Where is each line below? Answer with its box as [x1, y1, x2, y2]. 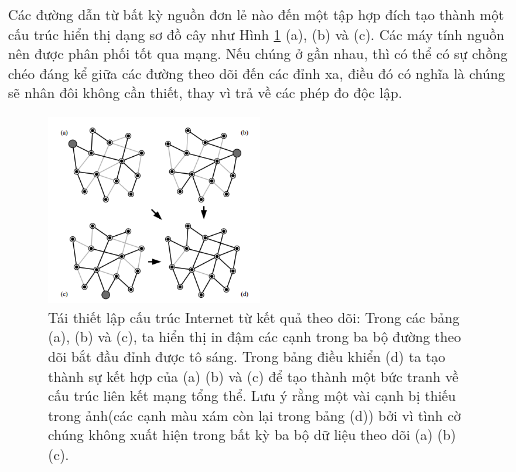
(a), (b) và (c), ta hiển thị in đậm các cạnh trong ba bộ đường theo [48, 326, 462, 347]
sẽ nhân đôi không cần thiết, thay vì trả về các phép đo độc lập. [8, 82, 403, 103]
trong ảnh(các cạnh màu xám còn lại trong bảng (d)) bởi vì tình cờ [48, 404, 461, 425]
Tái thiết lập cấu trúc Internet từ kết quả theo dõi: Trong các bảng [48, 306, 460, 327]
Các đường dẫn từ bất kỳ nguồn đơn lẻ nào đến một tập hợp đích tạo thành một [8, 4, 504, 24]
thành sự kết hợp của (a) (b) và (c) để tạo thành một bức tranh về [48, 365, 459, 386]
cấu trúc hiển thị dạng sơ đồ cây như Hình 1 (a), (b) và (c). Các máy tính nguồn [8, 23, 505, 44]
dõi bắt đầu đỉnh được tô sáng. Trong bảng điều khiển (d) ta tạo [48, 345, 446, 366]
